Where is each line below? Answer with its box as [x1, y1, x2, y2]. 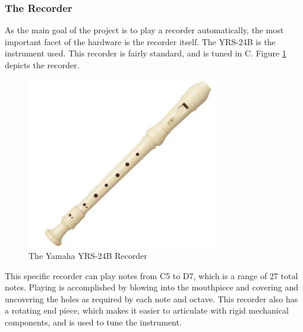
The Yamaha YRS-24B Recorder [29, 249, 147, 261]
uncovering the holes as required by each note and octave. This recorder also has [5, 292, 298, 305]
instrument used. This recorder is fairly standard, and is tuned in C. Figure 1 [5, 47, 286, 59]
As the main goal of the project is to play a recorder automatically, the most [5, 24, 284, 36]
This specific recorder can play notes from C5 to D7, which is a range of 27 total [5, 269, 298, 282]
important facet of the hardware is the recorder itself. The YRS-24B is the [5, 35, 276, 48]
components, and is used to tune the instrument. [5, 315, 182, 328]
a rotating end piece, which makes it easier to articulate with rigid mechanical [5, 304, 289, 317]
